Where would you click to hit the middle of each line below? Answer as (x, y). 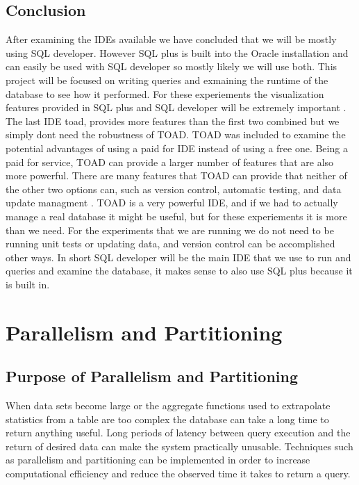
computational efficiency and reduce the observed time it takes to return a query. (178, 474)
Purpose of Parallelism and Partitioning (152, 376)
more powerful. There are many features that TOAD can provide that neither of (176, 175)
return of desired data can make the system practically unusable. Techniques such (179, 446)
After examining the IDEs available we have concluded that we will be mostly (171, 39)
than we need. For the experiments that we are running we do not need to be (170, 230)
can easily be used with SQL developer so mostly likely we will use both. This (172, 66)
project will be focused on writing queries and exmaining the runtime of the (167, 80)
